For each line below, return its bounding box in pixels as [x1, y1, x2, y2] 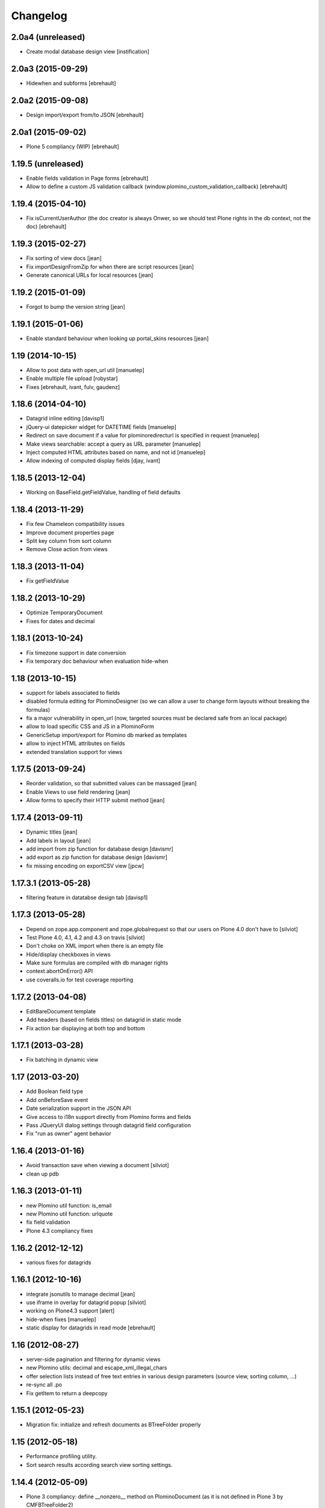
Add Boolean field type [26, 1088, 84, 1095]
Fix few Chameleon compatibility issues [26, 521, 125, 528]
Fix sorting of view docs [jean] [26, 255, 102, 262]
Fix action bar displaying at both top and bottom [26, 1024, 146, 1031]
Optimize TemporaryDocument [26, 609, 103, 616]
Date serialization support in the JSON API [26, 1104, 131, 1112]
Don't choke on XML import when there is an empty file [26, 942, 164, 949]
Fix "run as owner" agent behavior [26, 1130, 111, 1137]
